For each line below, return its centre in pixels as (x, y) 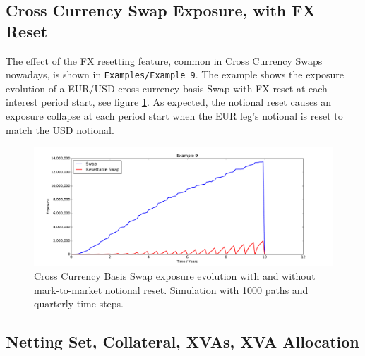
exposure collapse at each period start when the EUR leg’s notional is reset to (174, 116)
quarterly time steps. (79, 303)
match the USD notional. (60, 129)
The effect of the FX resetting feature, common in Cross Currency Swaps (164, 60)
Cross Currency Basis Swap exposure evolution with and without (175, 276)
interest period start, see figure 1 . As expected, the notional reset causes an (169, 102)
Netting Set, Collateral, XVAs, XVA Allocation (182, 342)
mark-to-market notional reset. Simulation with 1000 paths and (171, 289)
